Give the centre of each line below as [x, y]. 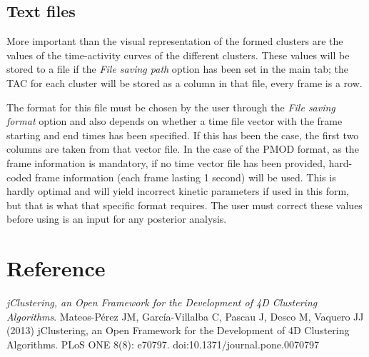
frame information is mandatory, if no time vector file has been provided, [166, 162]
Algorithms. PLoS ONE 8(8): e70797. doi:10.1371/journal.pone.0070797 [163, 344]
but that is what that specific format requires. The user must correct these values [184, 205]
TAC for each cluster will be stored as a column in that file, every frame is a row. [184, 82]
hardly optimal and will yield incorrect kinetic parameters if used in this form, [178, 191]
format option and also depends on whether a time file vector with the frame [175, 121]
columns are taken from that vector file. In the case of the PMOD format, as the [183, 149]
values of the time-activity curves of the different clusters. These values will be [178, 55]
